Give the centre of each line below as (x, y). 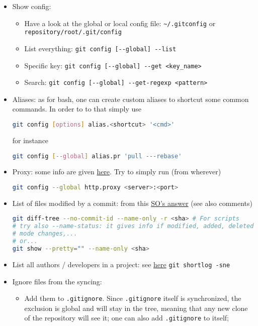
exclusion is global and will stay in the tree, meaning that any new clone (136, 308)
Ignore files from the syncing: (57, 281)
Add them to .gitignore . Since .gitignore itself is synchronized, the (133, 298)
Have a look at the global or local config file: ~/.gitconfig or (120, 23)
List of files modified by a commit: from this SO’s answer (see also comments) (133, 203)
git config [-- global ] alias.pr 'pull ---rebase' (97, 156)
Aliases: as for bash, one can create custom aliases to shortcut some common (131, 99)
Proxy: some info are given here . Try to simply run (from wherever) (117, 172)
